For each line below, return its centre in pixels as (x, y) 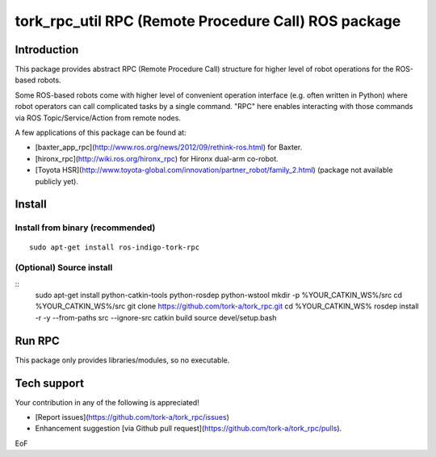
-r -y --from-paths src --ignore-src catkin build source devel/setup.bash (156, 317)
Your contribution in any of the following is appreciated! (107, 402)
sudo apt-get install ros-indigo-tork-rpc (115, 247)
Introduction (47, 50)
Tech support (50, 383)
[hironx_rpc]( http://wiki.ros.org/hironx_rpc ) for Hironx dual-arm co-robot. (157, 158)
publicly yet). (57, 181)
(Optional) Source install (64, 268)
